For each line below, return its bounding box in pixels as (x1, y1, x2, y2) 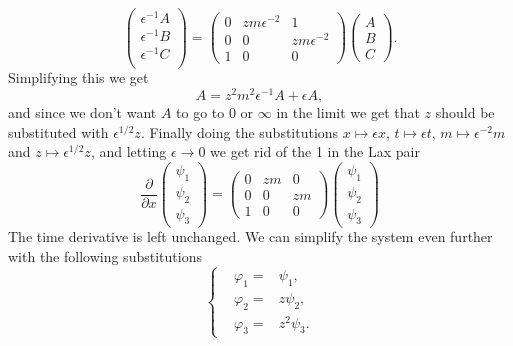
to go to (176, 102, 225, 123)
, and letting (90, 141, 167, 162)
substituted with (8, 121, 109, 142)
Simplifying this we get (8, 67, 149, 88)
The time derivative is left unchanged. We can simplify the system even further (8, 226, 493, 247)
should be (435, 102, 495, 123)
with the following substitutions (8, 246, 202, 267)
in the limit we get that (276, 102, 420, 123)
